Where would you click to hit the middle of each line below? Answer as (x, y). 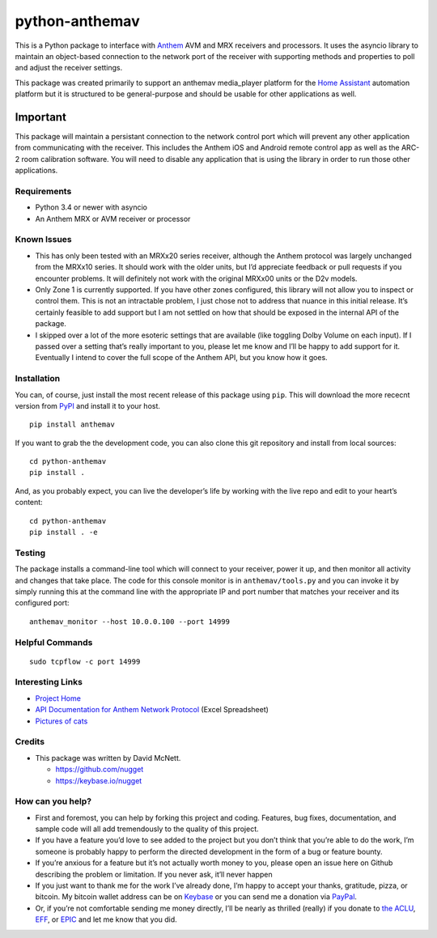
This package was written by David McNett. (108, 758)
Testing (30, 553)
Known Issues (43, 240)
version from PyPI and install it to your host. (88, 405)
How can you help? (53, 801)
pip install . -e (64, 533)
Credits (30, 742)
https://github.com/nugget (100, 770)
